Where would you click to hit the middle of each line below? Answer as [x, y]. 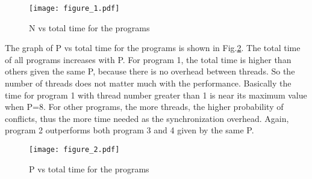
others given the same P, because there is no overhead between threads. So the [150, 71]
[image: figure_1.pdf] [74, 8]
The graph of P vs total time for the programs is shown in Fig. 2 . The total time [153, 48]
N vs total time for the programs [89, 27]
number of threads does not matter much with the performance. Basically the [148, 83]
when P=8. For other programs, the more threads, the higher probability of [144, 107]
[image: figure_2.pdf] [74, 150]
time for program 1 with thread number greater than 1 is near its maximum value [156, 95]
